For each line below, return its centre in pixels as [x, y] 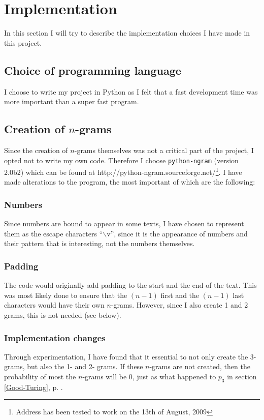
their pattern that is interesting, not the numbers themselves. [100, 243]
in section [242, 376]
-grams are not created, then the [200, 366]
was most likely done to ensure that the [66, 295]
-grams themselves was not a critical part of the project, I [164, 150]
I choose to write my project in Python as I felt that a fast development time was [131, 91]
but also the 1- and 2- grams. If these [85, 366]
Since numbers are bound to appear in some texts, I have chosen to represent [124, 223]
